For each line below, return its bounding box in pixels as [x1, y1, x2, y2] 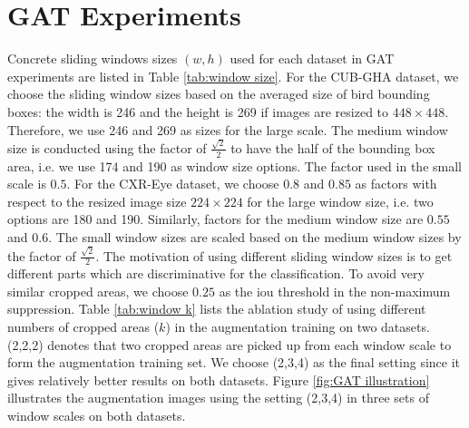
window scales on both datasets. [7, 405, 186, 424]
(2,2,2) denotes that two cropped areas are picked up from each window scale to [7, 335, 452, 354]
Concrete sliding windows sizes [7, 49, 178, 68]
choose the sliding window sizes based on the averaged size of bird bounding [7, 84, 430, 103]
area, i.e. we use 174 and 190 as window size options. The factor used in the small [7, 156, 462, 175]
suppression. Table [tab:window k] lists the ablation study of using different [7, 299, 426, 318]
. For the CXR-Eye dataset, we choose [66, 174, 279, 193]
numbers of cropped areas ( [7, 316, 160, 336]
